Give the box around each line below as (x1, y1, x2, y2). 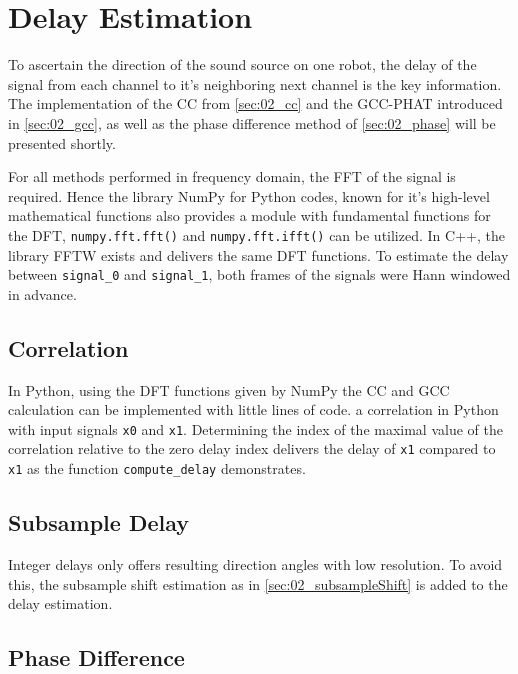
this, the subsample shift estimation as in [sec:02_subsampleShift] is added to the (8, 573, 508, 594)
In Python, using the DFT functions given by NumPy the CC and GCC (8, 379, 450, 400)
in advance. (8, 283, 77, 304)
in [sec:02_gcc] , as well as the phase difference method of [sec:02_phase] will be (8, 112, 496, 133)
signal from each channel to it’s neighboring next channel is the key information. (8, 73, 502, 94)
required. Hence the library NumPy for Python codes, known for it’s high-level (8, 185, 490, 206)
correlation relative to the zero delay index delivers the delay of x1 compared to (8, 438, 496, 459)
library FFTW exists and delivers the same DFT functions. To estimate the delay (8, 244, 509, 265)
